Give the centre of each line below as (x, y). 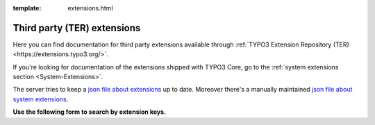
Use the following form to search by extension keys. (90, 112)
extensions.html (91, 8)
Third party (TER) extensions (77, 28)
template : (27, 8)
